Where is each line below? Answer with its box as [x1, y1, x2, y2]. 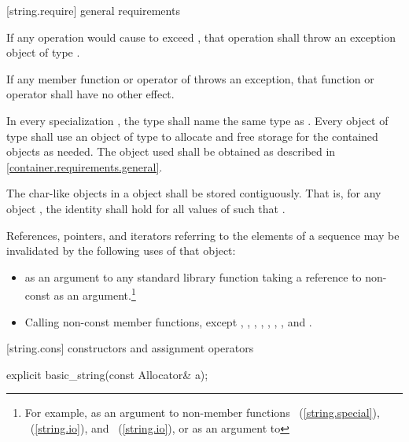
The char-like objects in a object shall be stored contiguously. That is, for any [6, 185, 381, 201]
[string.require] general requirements [6, 2, 180, 18]
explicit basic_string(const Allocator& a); [6, 366, 208, 382]
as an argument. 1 [53, 285, 136, 303]
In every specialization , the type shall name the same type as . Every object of [6, 112, 389, 128]
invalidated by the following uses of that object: [6, 242, 236, 259]
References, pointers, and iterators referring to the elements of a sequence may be [6, 227, 400, 243]
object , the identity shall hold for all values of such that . [6, 200, 286, 216]
